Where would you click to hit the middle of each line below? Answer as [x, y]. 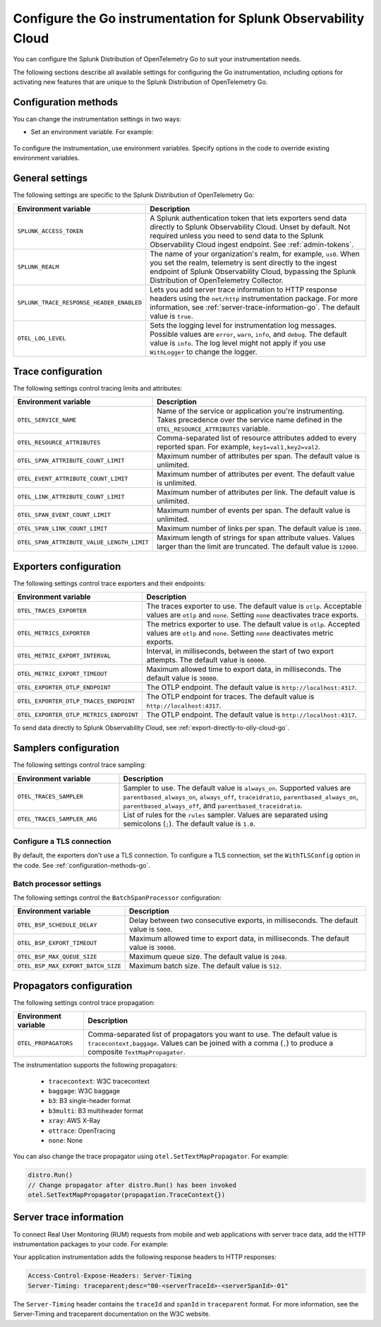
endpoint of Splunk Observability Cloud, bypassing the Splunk [253, 271]
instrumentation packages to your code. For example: [91, 1244]
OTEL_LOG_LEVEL [42, 338]
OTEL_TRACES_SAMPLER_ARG [57, 819]
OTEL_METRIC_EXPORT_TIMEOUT [62, 673]
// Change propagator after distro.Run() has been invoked [132, 1185]
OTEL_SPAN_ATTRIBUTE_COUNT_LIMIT [71, 460]
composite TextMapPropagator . [137, 1052]
